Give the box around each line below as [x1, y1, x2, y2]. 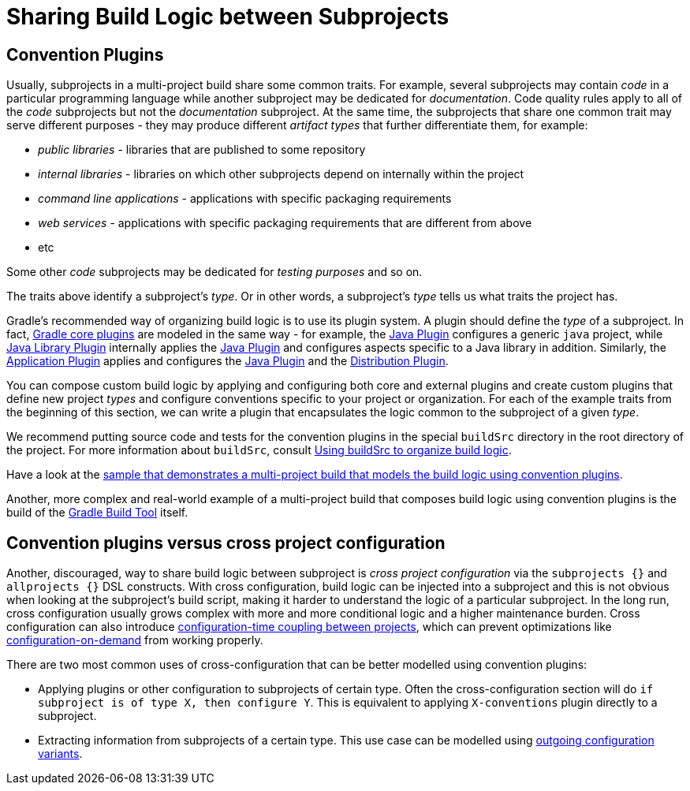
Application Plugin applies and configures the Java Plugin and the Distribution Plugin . [6, 354, 449, 368]
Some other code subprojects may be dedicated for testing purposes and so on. [6, 265, 423, 279]
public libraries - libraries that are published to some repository [38, 143, 366, 157]
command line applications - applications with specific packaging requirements [38, 192, 452, 206]
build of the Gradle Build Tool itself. [6, 506, 188, 520]
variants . [38, 747, 83, 761]
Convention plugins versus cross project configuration [6, 532, 446, 553]
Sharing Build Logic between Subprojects [6, 3, 449, 30]
